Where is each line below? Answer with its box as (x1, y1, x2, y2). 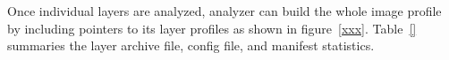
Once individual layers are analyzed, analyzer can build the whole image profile (7, 2, 442, 19)
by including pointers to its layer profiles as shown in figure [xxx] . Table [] (7, 19, 417, 37)
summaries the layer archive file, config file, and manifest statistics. (7, 36, 375, 55)
